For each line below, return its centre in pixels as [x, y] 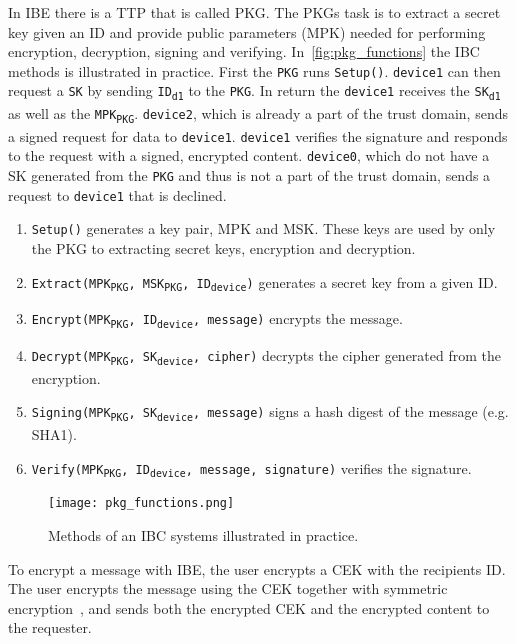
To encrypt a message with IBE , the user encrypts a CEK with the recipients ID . [257, 568]
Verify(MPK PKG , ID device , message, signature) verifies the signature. [251, 468]
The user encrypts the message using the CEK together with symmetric [228, 588]
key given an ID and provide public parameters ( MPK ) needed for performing [247, 31]
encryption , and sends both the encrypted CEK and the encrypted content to [249, 607]
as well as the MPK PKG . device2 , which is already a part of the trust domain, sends [258, 114]
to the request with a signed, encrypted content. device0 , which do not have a [249, 155]
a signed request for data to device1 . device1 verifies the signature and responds [258, 135]
